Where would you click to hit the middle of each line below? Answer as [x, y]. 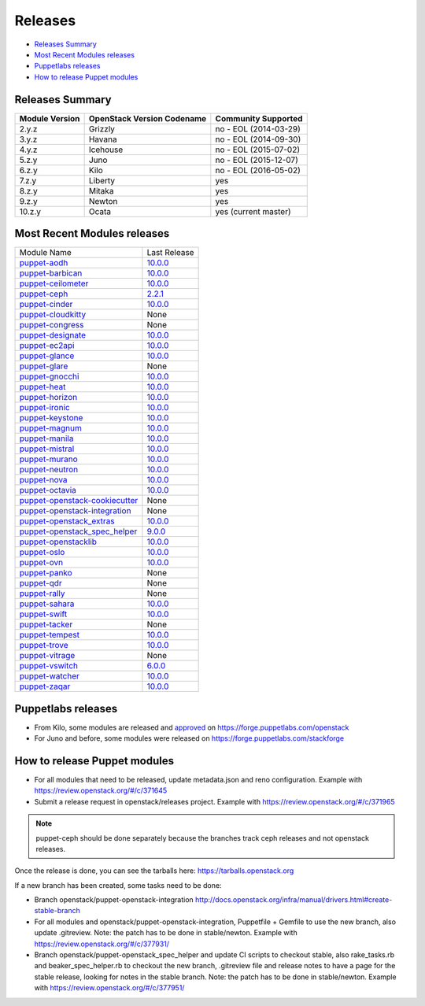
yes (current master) [253, 211]
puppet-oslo [42, 553]
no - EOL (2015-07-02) [258, 150]
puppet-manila [46, 438]
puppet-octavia [48, 490]
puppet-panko [46, 573]
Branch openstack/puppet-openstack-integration [114, 900]
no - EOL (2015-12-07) [257, 160]
